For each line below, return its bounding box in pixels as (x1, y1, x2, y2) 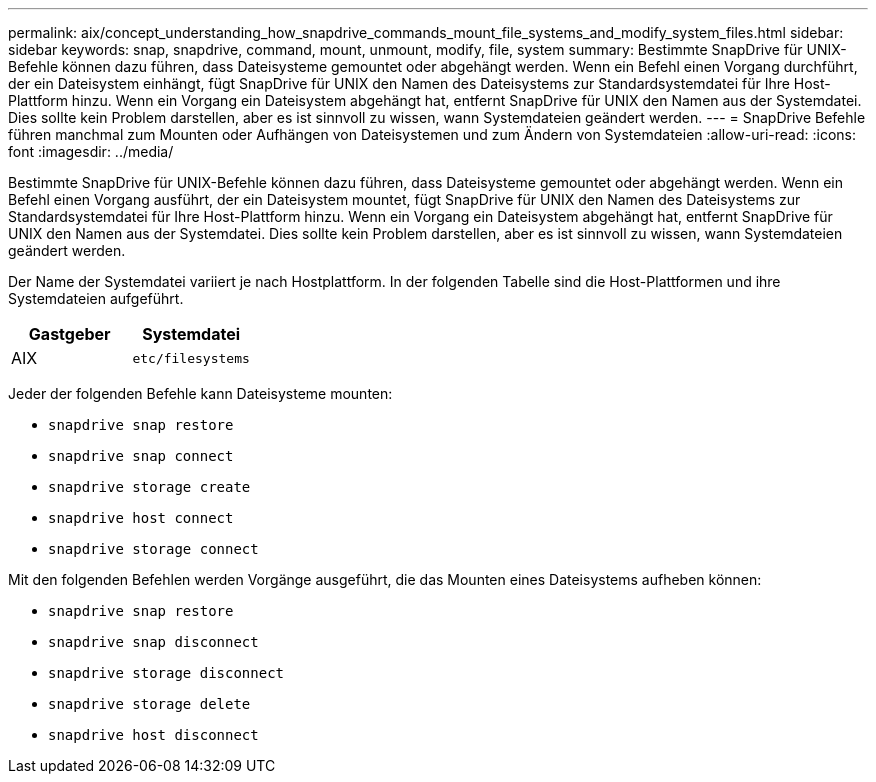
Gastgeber (28, 324, 111, 344)
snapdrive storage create (48, 479, 251, 495)
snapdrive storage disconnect (48, 665, 285, 681)
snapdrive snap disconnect (48, 634, 259, 650)
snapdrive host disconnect (48, 727, 259, 743)
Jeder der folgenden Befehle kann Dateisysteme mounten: (8, 385, 393, 402)
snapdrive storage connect (48, 541, 259, 557)
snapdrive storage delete (48, 696, 251, 712)
